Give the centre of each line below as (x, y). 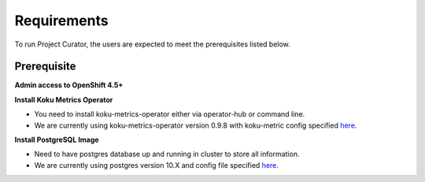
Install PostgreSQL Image (57, 140)
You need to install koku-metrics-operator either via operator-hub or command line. (170, 114)
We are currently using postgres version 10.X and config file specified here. (157, 165)
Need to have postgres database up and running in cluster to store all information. (167, 154)
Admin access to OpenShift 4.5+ (69, 85)
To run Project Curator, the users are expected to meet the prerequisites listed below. (152, 44)
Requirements (62, 20)
